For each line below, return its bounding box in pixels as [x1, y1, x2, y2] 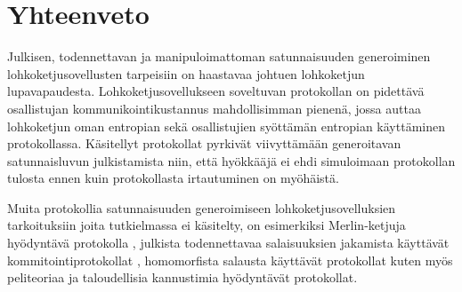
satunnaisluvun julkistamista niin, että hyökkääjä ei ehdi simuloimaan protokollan [7, 151, 456, 170]
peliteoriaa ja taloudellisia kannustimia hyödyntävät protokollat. [7, 268, 358, 287]
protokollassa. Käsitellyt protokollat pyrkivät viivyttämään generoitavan [7, 134, 401, 153]
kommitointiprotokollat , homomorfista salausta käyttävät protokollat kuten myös [7, 250, 453, 269]
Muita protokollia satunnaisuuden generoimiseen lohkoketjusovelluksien [7, 198, 396, 217]
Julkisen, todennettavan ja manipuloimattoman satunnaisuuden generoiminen [7, 47, 431, 66]
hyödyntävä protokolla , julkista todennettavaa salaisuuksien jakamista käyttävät [7, 233, 450, 252]
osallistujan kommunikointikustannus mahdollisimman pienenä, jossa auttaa [7, 99, 421, 117]
